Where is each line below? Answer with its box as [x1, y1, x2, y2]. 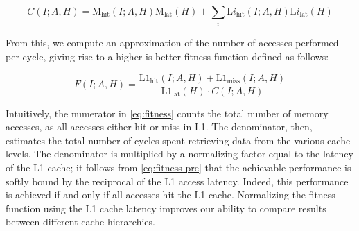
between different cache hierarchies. [6, 214, 155, 229]
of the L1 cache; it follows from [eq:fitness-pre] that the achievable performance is [6, 160, 351, 174]
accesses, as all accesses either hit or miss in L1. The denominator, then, [6, 119, 313, 134]
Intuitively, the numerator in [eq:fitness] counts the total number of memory [6, 105, 329, 120]
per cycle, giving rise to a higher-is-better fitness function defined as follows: [6, 49, 329, 63]
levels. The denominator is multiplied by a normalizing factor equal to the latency [6, 146, 353, 161]
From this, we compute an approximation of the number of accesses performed [6, 35, 339, 50]
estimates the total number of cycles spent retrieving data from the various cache [6, 132, 351, 147]
